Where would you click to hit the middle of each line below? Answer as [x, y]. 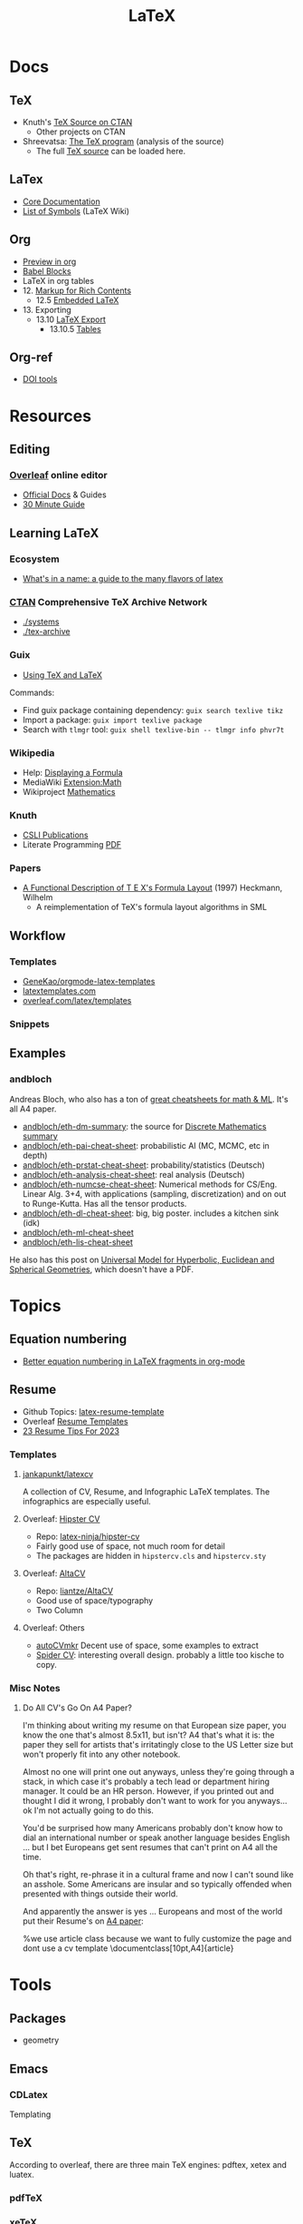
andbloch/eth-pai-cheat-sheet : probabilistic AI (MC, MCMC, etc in [146, 1145]
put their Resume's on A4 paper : [83, 1921]
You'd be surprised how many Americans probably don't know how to [152, 1828]
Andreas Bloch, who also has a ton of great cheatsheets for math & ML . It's [149, 1099]
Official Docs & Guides [64, 495]
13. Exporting [47, 309]
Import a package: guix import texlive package [112, 720]
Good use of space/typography [95, 1600]
